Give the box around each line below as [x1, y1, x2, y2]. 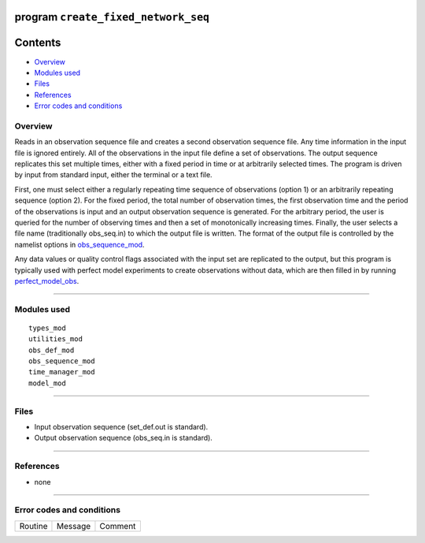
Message [56, 520, 91, 531]
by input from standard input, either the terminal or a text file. [14, 170, 213, 180]
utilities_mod [28, 335, 83, 344]
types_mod [28, 323, 66, 333]
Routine [19, 520, 48, 531]
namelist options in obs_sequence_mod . [14, 240, 145, 249]
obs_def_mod [28, 345, 75, 355]
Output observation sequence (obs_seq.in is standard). [34, 433, 213, 443]
